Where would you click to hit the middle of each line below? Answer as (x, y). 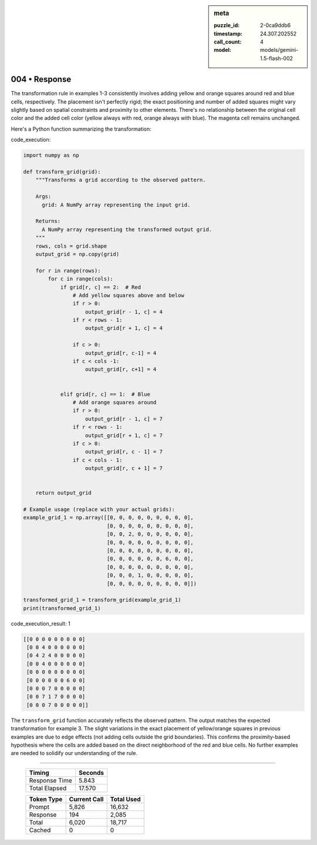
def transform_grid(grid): (62, 172)
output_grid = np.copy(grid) (77, 254)
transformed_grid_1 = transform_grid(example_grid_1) (102, 600)
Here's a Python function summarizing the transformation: (81, 129)
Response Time (51, 780)
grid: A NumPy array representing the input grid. (116, 205)
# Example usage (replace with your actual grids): (99, 510)
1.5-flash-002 (277, 58)
